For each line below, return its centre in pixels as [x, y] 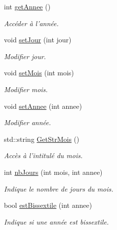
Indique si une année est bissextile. [57, 221]
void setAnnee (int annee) [43, 106]
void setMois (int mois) [39, 73]
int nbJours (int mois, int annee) [53, 172]
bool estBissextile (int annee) [48, 205]
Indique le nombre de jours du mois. [59, 188]
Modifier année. [28, 122]
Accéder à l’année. [31, 23]
